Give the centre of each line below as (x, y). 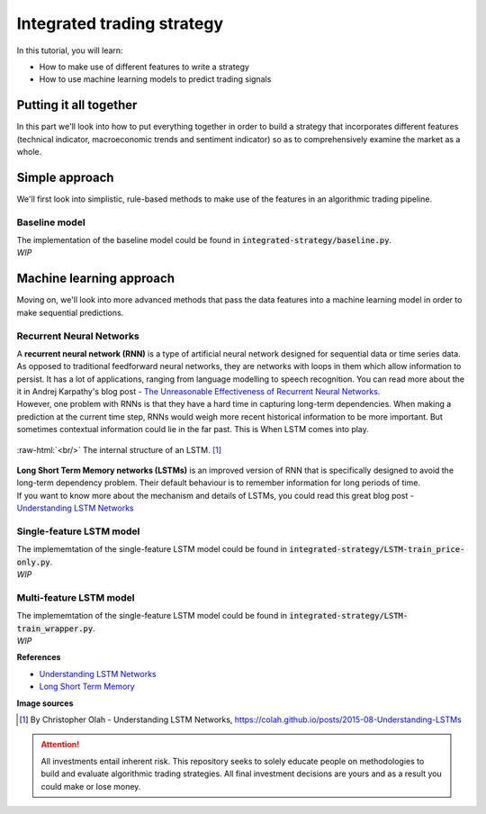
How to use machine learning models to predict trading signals (155, 79)
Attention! (60, 745)
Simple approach (65, 177)
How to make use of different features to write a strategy (144, 67)
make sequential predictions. (70, 312)
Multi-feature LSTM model (76, 597)
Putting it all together (77, 105)
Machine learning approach (96, 279)
